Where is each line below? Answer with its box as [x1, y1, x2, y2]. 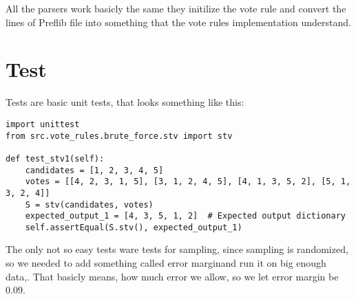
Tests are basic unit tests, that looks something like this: [6, 95, 244, 109]
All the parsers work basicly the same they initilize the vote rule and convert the [6, 1, 346, 15]
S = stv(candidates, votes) [25, 199, 154, 210]
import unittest [6, 119, 80, 129]
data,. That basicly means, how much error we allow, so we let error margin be [6, 269, 339, 283]
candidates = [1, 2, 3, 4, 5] [25, 165, 164, 175]
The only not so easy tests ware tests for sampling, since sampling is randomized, [6, 242, 348, 256]
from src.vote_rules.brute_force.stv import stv [6, 131, 233, 141]
